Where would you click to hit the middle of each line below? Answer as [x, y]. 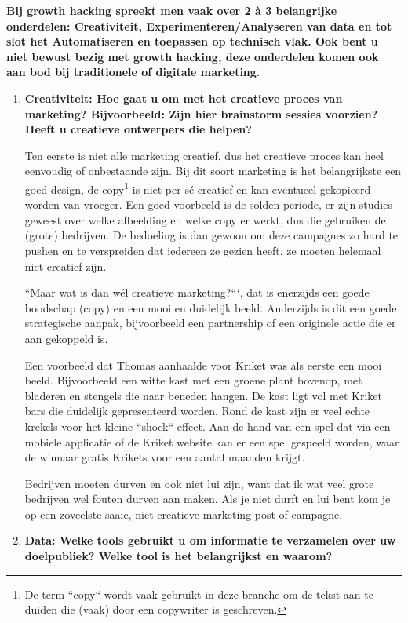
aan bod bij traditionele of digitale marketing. [133, 72]
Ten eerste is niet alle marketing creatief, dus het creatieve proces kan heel [204, 155]
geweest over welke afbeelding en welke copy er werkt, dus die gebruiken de [205, 219]
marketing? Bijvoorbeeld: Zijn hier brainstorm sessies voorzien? [201, 113]
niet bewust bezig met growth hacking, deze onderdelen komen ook [193, 56]
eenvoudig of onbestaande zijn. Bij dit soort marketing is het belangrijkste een [213, 171]
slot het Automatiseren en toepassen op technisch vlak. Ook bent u [192, 41]
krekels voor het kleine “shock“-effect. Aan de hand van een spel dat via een [208, 426]
